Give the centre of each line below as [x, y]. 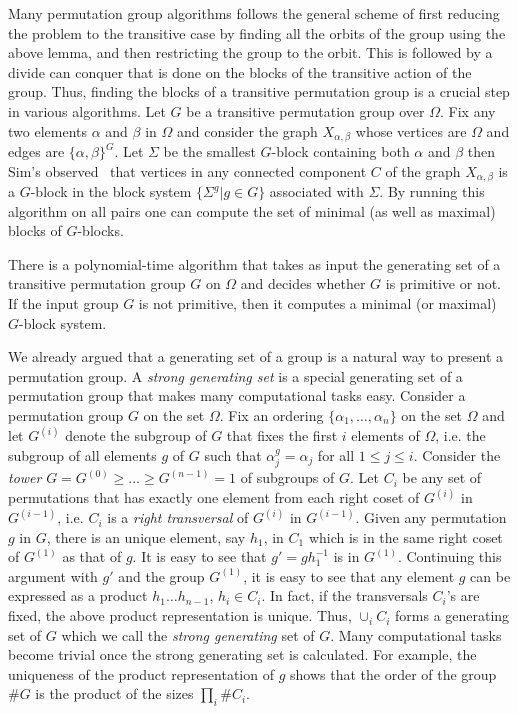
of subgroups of [287, 477]
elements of [385, 435]
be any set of [442, 477]
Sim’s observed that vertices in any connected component [187, 170]
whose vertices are [411, 130]
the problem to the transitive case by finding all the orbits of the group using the [257, 32]
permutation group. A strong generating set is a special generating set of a [235, 375]
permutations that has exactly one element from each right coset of [214, 497]
